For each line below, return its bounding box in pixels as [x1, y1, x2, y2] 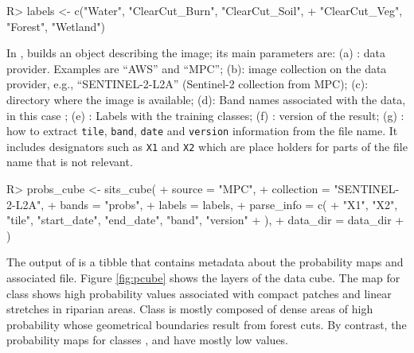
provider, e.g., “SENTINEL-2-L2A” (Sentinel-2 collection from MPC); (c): [6, 76, 369, 92]
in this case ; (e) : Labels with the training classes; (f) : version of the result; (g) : [6, 107, 404, 123]
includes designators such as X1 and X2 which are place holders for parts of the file [6, 138, 408, 154]
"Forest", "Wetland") [6, 17, 105, 34]
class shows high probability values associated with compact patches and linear [6, 285, 392, 301]
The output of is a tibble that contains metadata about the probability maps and [6, 254, 404, 270]
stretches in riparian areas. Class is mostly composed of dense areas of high [6, 301, 373, 317]
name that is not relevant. [6, 153, 133, 170]
